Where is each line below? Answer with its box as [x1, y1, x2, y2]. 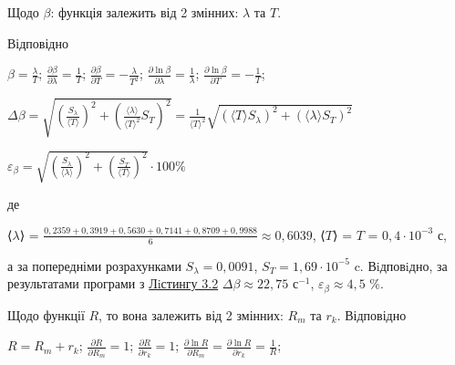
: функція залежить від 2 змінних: [50, 3, 239, 21]
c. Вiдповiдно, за [354, 255, 448, 275]
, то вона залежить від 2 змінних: [98, 305, 284, 324]
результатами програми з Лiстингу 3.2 [7, 274, 219, 293]
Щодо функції [7, 305, 85, 324]
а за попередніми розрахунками [7, 255, 181, 275]
